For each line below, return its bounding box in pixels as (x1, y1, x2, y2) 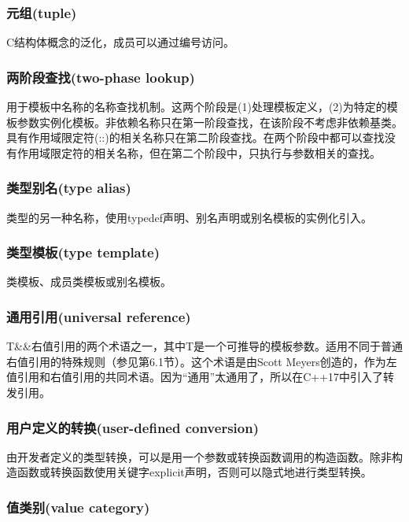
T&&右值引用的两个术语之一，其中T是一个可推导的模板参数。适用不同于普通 (6, 338, 403, 354)
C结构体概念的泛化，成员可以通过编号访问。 (6, 34, 235, 50)
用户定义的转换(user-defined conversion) (6, 417, 259, 437)
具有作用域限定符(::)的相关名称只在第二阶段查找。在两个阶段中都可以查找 (6, 129, 385, 146)
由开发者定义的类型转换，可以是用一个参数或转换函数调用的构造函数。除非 (6, 448, 392, 465)
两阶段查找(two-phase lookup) (6, 67, 195, 87)
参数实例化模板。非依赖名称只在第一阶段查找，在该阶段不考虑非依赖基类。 (17, 113, 403, 130)
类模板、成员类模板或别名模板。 (6, 273, 171, 290)
